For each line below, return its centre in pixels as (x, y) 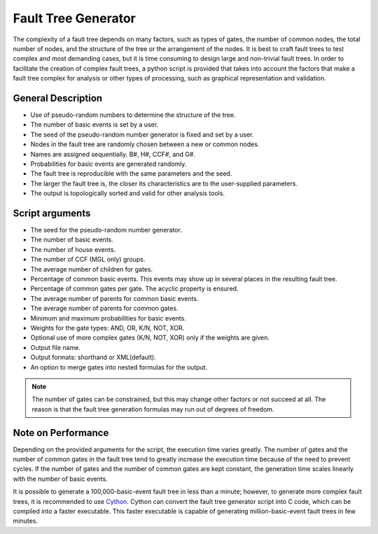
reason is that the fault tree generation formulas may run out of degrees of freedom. (153, 409)
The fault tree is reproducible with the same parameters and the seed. (131, 174)
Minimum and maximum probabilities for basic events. (108, 318)
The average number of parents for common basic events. (114, 298)
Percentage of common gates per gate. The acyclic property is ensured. (134, 289)
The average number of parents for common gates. (104, 309)
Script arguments (52, 213)
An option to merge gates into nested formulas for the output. (119, 367)
